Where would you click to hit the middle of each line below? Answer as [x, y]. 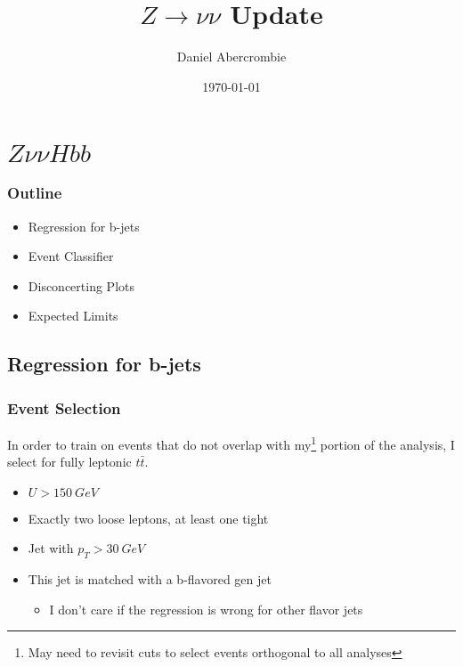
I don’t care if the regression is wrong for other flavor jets [206, 609]
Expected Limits [73, 316]
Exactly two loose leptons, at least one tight [148, 518]
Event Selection [64, 407]
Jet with [51, 548]
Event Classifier [71, 256]
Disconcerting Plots [81, 285]
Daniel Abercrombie [231, 57]
